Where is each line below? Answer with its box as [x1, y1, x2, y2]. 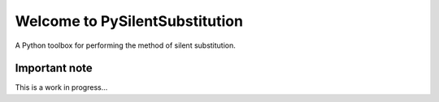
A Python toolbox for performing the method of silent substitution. [15, 40, 236, 50]
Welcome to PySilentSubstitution [15, 12, 244, 30]
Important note [15, 62, 93, 75]
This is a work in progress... [15, 83, 108, 92]
